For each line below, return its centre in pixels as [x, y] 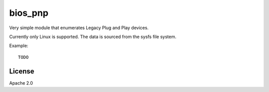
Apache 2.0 [21, 83]
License [22, 71]
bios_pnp [29, 13]
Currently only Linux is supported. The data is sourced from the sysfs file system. [93, 37]
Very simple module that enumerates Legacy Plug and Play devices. [79, 28]
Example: [19, 46]
